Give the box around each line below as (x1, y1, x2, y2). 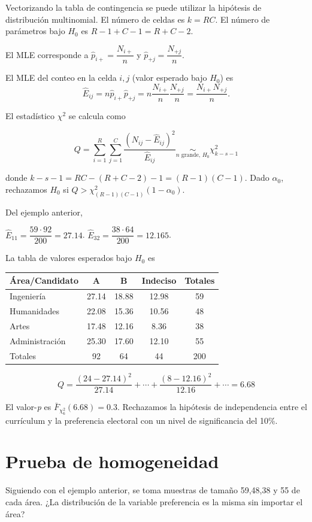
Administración (10, 334, 66, 347)
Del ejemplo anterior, (5, 205, 83, 218)
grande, (181, 151, 201, 158)
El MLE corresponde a (5, 48, 89, 60)
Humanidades (10, 305, 59, 317)
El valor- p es (5, 400, 52, 413)
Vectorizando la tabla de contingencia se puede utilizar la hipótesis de (5, 1, 262, 13)
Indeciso (141, 274, 177, 287)
